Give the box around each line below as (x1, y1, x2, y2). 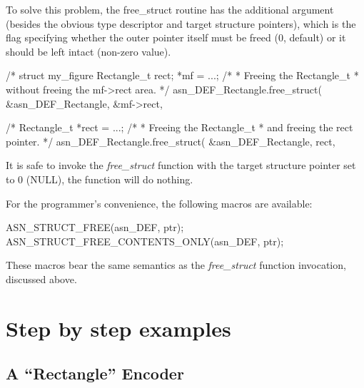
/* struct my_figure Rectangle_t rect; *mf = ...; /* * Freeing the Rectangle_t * (6, 68, 359, 83)
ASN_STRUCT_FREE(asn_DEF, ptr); (6, 220, 184, 235)
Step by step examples (6, 313, 231, 342)
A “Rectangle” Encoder (6, 362, 184, 384)
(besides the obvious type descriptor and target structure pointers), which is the (6, 16, 356, 31)
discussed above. (6, 271, 77, 286)
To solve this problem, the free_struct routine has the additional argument (6, 2, 334, 16)
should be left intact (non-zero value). (6, 44, 171, 58)
